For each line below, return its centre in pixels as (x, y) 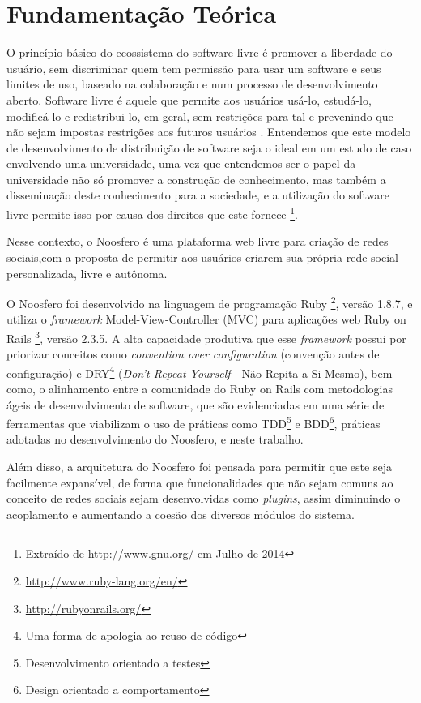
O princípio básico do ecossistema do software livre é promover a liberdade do (200, 52)
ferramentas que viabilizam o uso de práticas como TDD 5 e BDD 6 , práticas (193, 422)
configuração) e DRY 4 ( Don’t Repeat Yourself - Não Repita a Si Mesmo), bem (200, 371)
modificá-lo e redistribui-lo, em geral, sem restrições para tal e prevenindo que (200, 116)
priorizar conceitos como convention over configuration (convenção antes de (193, 354)
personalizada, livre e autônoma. (87, 273)
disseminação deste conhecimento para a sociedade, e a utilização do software (198, 195)
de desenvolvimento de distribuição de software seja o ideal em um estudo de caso (209, 147)
